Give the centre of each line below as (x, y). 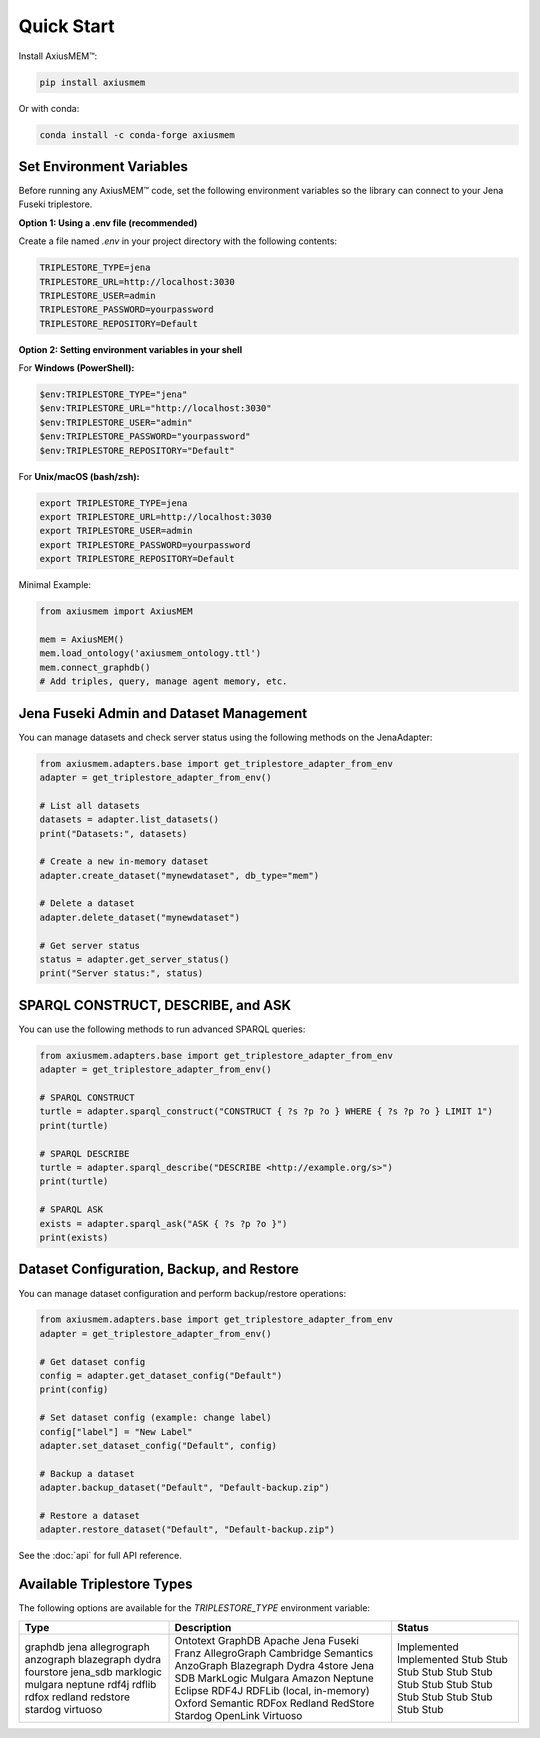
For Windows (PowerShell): (76, 368)
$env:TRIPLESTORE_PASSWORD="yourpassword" (145, 436)
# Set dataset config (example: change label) (155, 1418)
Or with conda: (49, 108)
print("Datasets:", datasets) (113, 833)
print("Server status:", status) (121, 973)
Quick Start (66, 26)
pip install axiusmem (92, 82)
